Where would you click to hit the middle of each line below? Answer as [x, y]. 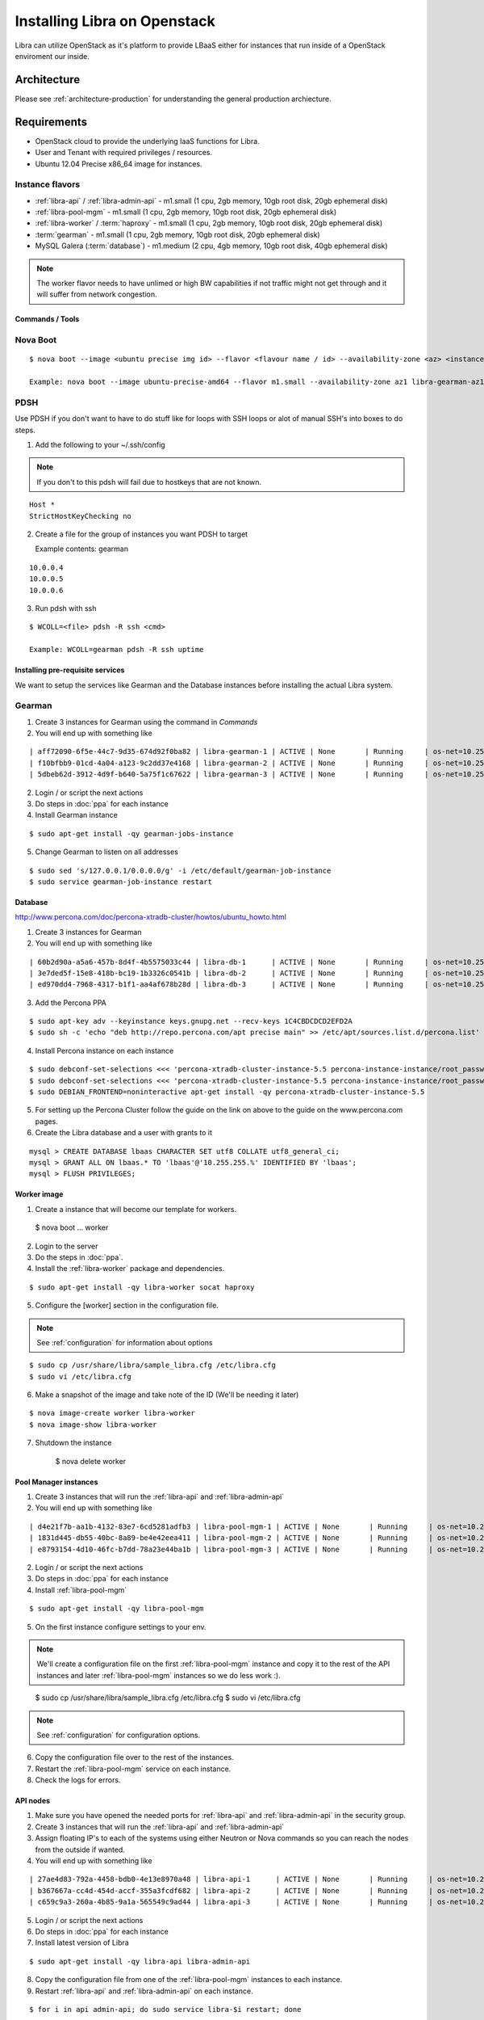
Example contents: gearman [82, 549]
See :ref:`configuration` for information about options [125, 1342]
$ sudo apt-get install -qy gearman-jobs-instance [131, 833]
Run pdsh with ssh [66, 608]
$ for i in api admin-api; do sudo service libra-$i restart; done [165, 2009]
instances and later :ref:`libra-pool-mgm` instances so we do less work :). [159, 1675]
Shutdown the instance [73, 1443]
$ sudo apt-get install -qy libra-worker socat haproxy [142, 1287]
